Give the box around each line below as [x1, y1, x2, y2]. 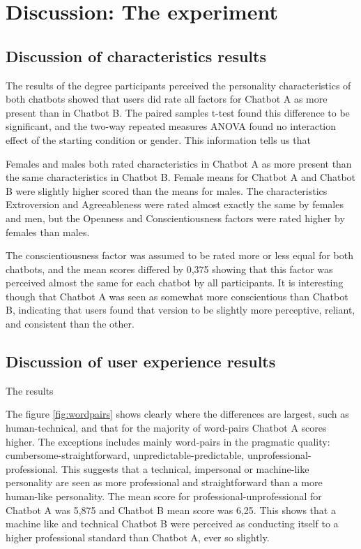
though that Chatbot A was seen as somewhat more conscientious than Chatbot [6, 288, 348, 303]
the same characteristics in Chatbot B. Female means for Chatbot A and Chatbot [6, 170, 356, 184]
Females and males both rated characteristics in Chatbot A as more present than [6, 156, 352, 170]
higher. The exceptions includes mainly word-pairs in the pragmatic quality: [6, 434, 330, 448]
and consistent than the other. [6, 316, 135, 331]
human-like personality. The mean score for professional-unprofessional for [6, 489, 322, 504]
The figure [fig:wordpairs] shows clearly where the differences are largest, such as [6, 407, 349, 421]
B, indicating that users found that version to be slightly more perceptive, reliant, [6, 302, 355, 317]
